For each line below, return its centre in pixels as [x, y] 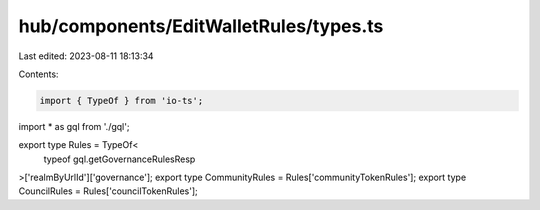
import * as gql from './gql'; [74, 126]
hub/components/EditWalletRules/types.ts [201, 26]
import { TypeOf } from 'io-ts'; [121, 100]
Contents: [38, 74]
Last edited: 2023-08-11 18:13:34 [86, 56]
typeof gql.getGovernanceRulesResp [119, 159]
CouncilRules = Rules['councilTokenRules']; [108, 191]
